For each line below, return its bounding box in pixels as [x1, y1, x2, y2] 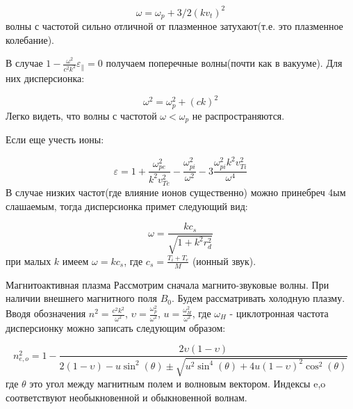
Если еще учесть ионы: [6, 132, 104, 147]
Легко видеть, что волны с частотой [6, 108, 157, 122]
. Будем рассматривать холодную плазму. [171, 291, 345, 305]
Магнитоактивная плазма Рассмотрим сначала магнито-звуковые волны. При [6, 277, 329, 291]
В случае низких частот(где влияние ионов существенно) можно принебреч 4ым [6, 185, 346, 200]
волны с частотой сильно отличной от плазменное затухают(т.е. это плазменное [6, 18, 343, 33]
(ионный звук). [192, 253, 256, 268]
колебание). [6, 32, 54, 47]
